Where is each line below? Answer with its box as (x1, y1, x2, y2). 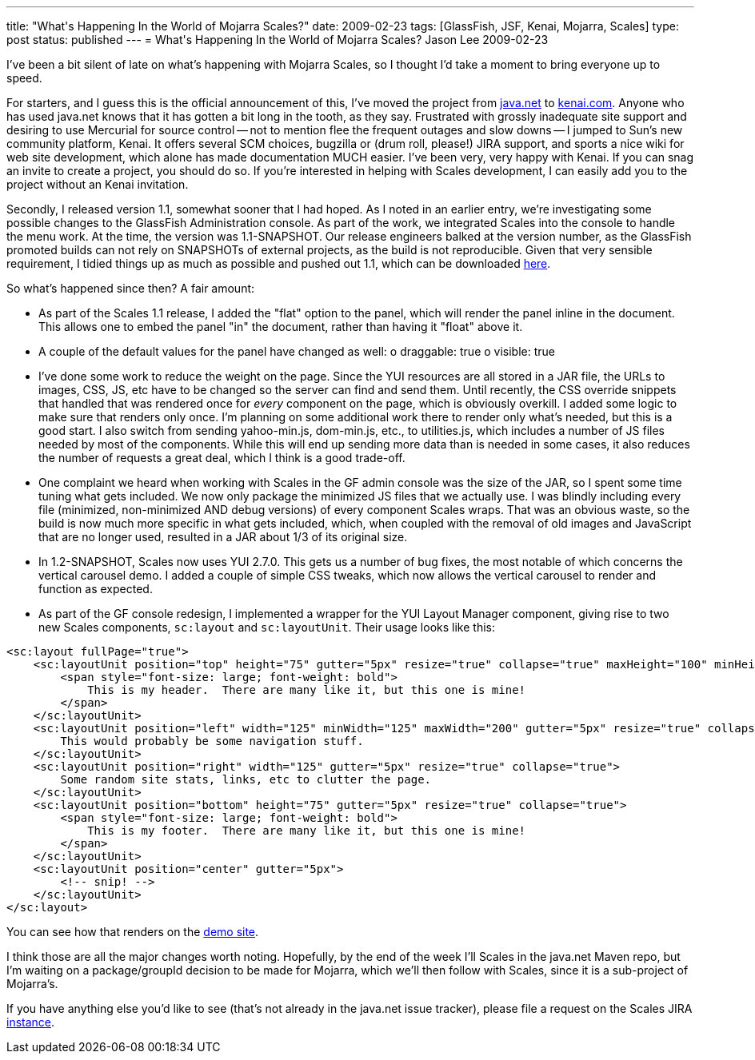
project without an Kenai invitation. (6, 177, 189, 191)
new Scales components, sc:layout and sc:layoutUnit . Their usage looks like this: (38, 620, 495, 634)
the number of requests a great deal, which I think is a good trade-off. (38, 451, 405, 464)
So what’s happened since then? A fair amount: (6, 281, 255, 295)
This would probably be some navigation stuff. (60, 735, 364, 747)
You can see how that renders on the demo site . (6, 925, 259, 938)
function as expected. (38, 582, 153, 596)
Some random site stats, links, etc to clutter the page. (60, 773, 432, 786)
